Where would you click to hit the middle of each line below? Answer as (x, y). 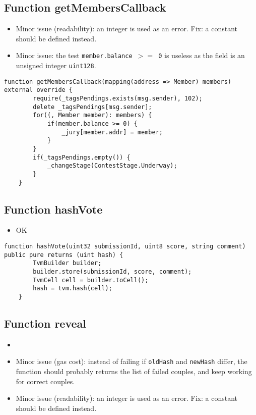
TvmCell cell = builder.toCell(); (91, 280)
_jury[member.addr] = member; (112, 132)
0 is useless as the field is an (202, 55)
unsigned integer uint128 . (56, 65)
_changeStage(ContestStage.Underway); (112, 166)
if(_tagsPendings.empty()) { (82, 157)
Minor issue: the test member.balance (74, 55)
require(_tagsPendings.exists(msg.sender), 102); (118, 99)
